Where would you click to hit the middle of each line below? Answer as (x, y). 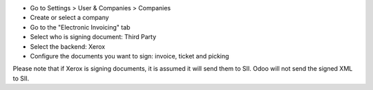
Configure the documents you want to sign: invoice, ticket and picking (130, 56)
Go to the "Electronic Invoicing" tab (80, 27)
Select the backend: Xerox (68, 46)
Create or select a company (70, 18)
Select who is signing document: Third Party (93, 37)
